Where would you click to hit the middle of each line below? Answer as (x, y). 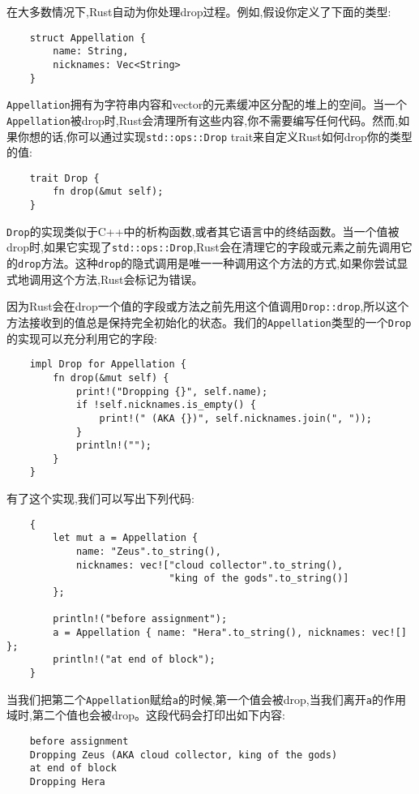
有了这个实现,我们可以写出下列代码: (100, 498)
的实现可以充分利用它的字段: (82, 338)
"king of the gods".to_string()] (259, 579)
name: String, (91, 52)
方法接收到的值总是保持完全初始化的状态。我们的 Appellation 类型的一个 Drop (209, 322)
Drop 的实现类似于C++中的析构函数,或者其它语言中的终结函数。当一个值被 (203, 231)
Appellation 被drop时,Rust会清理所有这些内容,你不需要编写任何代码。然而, (203, 120)
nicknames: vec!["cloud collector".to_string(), (209, 565)
